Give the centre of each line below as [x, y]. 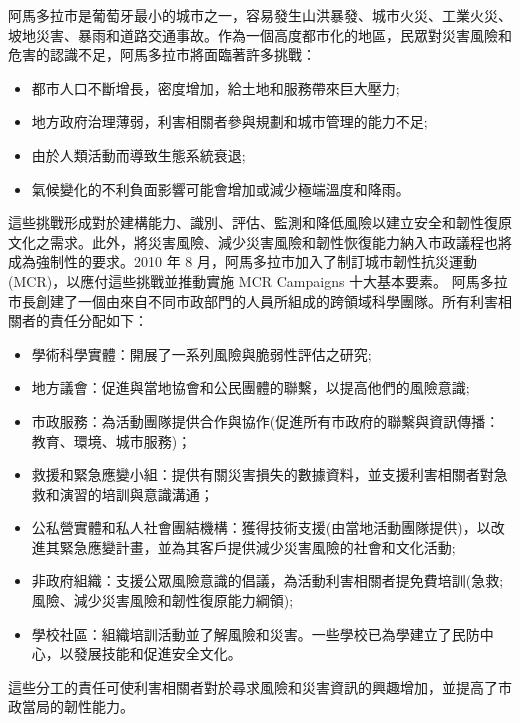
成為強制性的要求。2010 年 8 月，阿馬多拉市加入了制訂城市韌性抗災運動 [242, 261]
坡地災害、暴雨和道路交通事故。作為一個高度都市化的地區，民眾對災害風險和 [260, 34]
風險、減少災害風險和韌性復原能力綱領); [162, 600]
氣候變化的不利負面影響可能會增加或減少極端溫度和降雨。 [220, 188]
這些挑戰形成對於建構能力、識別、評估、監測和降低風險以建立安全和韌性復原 [260, 222]
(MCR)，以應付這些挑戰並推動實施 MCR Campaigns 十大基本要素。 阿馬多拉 [258, 280]
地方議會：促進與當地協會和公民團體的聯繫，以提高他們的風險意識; [250, 387]
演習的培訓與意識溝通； [136, 493]
